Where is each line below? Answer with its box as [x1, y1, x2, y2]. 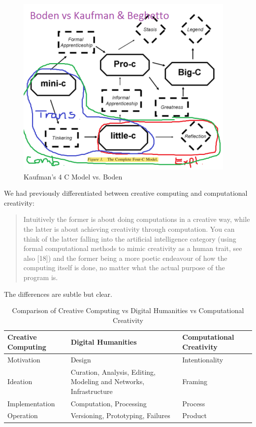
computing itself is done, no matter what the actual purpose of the [23, 262, 225, 273]
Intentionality [182, 354, 224, 364]
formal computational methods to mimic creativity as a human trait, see [23, 243, 242, 253]
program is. [23, 272, 58, 282]
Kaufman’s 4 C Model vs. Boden [24, 171, 123, 181]
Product [182, 410, 207, 421]
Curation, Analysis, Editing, [70, 366, 156, 377]
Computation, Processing [70, 398, 147, 408]
